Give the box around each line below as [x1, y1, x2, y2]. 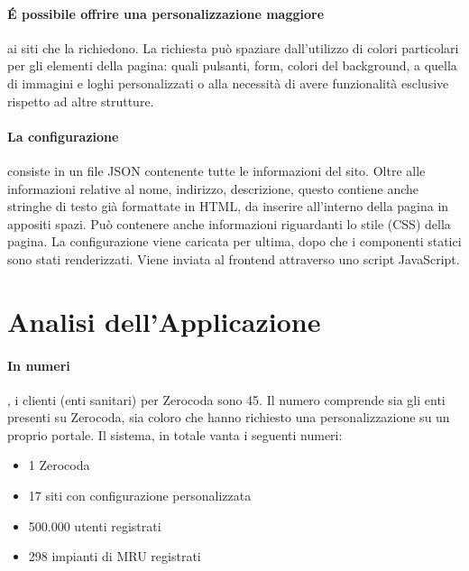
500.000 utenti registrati [28, 516, 161, 535]
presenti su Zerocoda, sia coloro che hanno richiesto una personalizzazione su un [7, 408, 450, 427]
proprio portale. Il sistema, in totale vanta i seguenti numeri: [7, 425, 343, 444]
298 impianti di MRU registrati [28, 547, 201, 566]
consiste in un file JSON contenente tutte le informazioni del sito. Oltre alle [7, 161, 426, 180]
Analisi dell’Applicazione [7, 302, 321, 339]
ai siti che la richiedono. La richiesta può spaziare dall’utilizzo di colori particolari [7, 38, 459, 57]
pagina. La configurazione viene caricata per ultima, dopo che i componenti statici [7, 232, 462, 251]
